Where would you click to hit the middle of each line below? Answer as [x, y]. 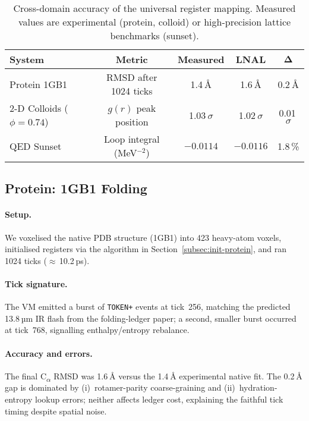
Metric [132, 59]
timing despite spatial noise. [56, 411]
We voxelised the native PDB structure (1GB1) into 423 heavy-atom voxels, [143, 237]
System [27, 59]
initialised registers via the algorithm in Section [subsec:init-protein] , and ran [146, 249]
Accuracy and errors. [49, 353]
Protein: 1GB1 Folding [76, 188]
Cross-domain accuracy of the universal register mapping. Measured [154, 8]
